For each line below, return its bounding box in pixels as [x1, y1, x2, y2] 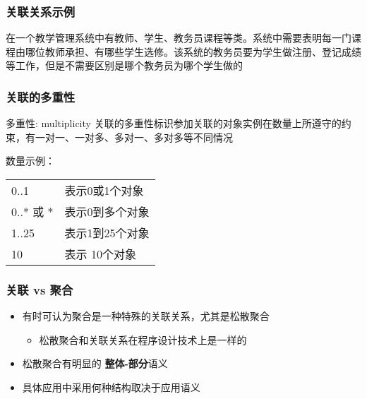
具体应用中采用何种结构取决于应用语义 [22, 380, 200, 394]
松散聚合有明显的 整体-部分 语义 [22, 356, 168, 371]
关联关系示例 [6, 2, 76, 20]
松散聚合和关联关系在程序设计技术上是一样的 [39, 332, 247, 347]
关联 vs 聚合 [6, 280, 73, 298]
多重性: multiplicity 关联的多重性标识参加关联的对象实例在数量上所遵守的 [6, 116, 342, 131]
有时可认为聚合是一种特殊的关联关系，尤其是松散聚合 [22, 309, 270, 323]
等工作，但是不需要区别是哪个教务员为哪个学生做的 [6, 58, 243, 73]
